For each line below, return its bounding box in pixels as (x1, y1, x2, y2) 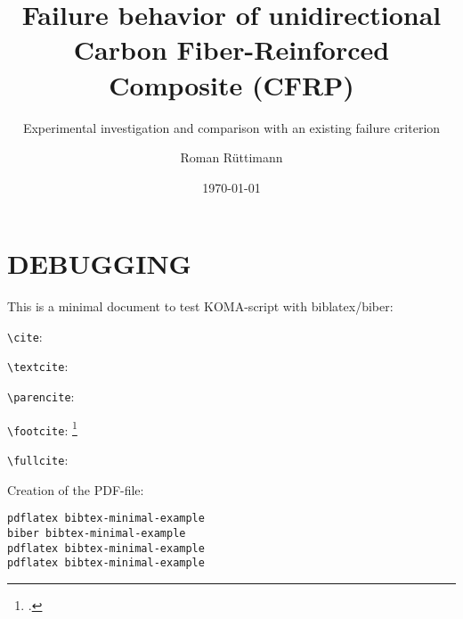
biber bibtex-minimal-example (7, 527, 186, 540)
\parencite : (7, 387, 75, 406)
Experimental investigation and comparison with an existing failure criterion (22, 118, 441, 136)
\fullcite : (7, 450, 69, 469)
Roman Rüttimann (180, 148, 283, 167)
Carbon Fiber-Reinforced (73, 31, 390, 68)
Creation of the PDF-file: (7, 480, 144, 499)
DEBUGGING (7, 245, 191, 282)
